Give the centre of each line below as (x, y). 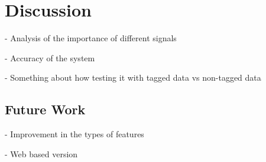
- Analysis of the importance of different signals (91, 38)
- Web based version (41, 153)
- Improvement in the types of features (74, 134)
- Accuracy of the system (50, 57)
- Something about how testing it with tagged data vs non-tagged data (133, 77)
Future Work (45, 109)
